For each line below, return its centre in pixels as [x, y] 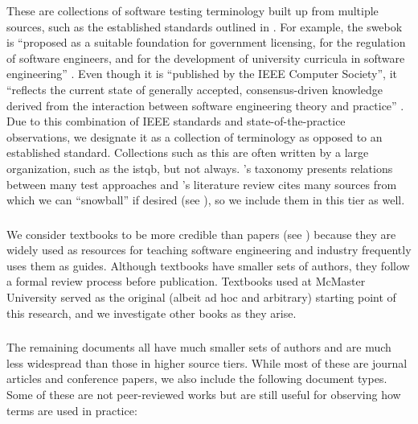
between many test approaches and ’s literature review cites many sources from [202, 184]
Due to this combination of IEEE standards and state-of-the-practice [176, 121]
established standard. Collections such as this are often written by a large [188, 152]
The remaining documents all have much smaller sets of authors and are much [199, 347]
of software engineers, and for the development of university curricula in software [206, 58]
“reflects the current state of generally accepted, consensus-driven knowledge [195, 89]
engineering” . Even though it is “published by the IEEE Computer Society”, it [202, 74]
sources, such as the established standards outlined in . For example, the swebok [205, 26]
